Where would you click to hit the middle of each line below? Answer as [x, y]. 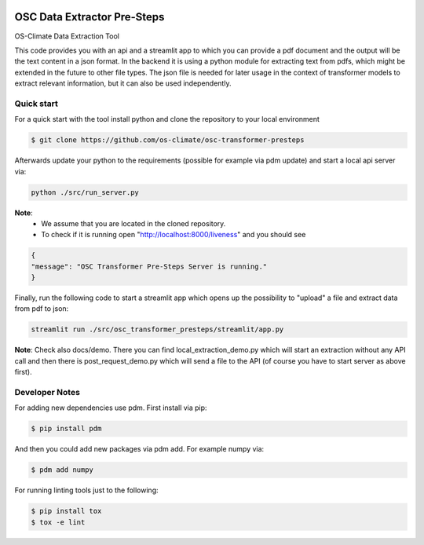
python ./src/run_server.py [85, 192]
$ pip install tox [66, 511]
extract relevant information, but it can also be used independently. [123, 83]
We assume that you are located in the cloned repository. [133, 223]
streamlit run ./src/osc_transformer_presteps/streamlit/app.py [157, 329]
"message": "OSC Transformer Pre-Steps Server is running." [149, 266]
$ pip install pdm [66, 429]
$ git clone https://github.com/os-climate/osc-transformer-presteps [168, 140]
